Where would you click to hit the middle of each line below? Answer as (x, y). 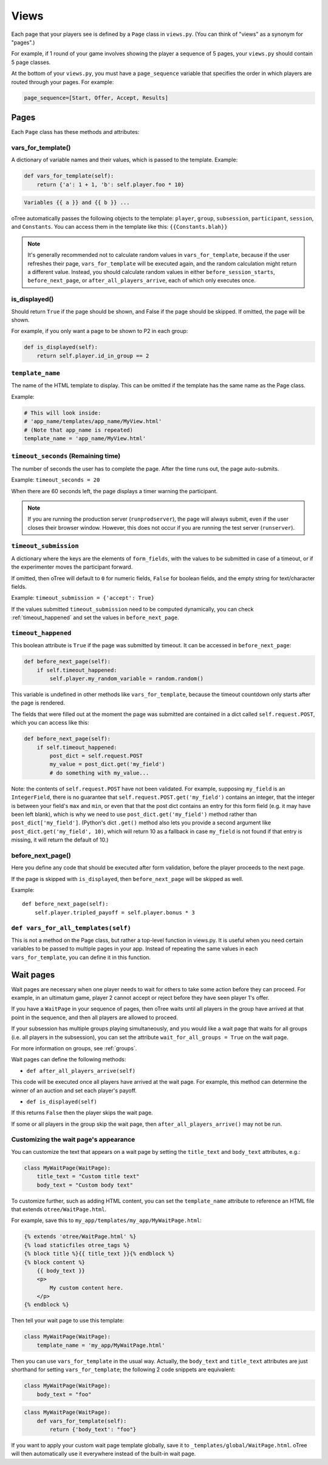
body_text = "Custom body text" (85, 1185)
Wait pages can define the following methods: (69, 1059)
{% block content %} (54, 1262)
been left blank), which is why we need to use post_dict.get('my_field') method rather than (134, 814)
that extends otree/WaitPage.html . (59, 1209)
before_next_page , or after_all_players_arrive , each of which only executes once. (142, 281)
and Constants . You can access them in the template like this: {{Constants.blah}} (119, 227)
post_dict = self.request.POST (96, 756)
